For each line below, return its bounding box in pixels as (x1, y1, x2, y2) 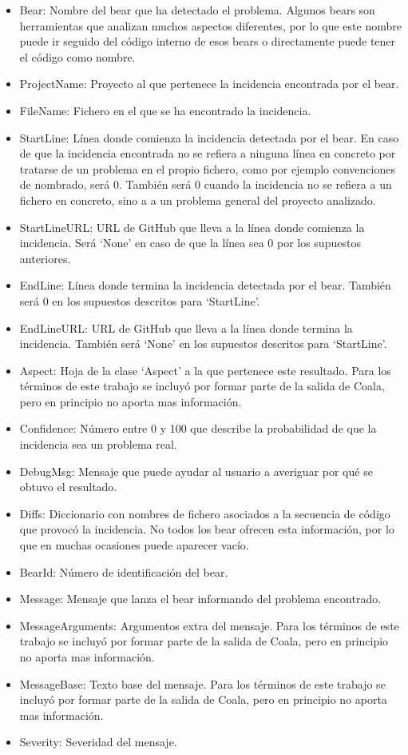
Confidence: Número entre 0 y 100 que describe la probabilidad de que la (19, 420, 377, 437)
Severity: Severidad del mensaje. (19, 733, 177, 750)
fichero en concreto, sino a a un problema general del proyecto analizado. (19, 191, 376, 208)
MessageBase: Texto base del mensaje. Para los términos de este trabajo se (19, 675, 386, 692)
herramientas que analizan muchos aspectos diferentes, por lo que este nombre (19, 17, 402, 34)
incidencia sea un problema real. (19, 436, 177, 453)
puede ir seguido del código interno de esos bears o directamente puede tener (19, 33, 396, 50)
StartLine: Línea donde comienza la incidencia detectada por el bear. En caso (19, 129, 399, 146)
